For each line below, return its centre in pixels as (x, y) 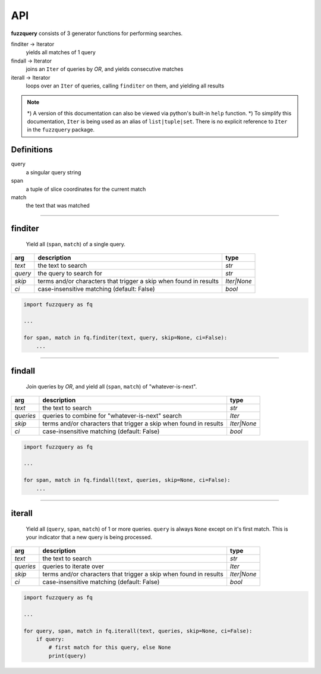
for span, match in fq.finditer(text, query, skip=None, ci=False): (125, 338)
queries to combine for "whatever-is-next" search (112, 416)
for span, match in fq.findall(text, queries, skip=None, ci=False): (127, 480)
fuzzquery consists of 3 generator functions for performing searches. (97, 33)
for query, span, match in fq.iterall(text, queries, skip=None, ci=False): (138, 631)
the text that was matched (58, 206)
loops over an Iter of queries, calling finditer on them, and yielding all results (125, 86)
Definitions (32, 150)
